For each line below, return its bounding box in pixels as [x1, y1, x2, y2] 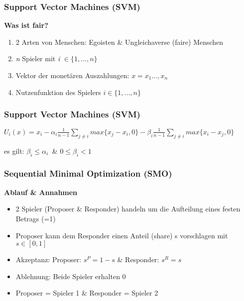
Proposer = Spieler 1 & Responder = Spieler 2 [15, 288, 158, 298]
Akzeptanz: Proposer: [15, 254, 82, 265]
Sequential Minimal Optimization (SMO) [4, 167, 172, 180]
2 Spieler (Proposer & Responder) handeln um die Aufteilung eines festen [15, 203, 241, 214]
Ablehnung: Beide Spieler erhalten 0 [15, 271, 126, 281]
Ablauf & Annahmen [4, 187, 78, 197]
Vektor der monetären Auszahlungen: [15, 70, 129, 80]
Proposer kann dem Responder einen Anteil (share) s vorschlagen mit [15, 230, 228, 240]
